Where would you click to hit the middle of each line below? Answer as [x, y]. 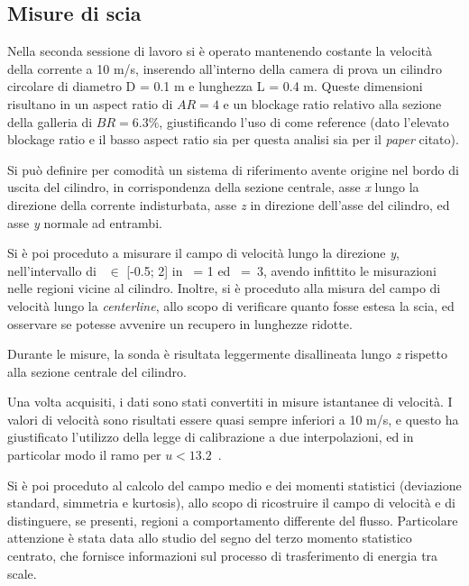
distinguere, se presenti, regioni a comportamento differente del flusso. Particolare [233, 520]
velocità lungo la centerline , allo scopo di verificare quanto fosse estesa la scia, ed [231, 305]
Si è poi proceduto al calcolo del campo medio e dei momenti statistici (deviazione [234, 485]
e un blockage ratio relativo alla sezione [332, 103]
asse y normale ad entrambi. [85, 222]
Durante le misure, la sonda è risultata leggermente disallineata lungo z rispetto [227, 354]
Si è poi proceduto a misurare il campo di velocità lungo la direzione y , [203, 253]
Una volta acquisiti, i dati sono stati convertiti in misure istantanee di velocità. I [230, 402]
